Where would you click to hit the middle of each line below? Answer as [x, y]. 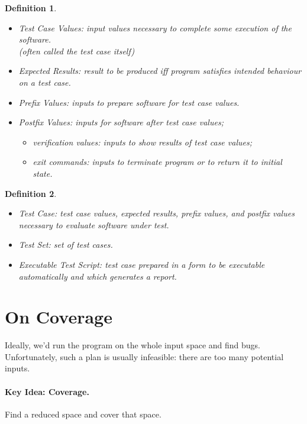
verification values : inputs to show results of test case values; [142, 142]
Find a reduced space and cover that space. [83, 414]
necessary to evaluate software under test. [94, 224]
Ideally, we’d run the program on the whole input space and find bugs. [133, 345]
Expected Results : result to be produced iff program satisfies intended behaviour [160, 71]
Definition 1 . [31, 8]
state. [43, 173]
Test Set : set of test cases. [66, 245]
